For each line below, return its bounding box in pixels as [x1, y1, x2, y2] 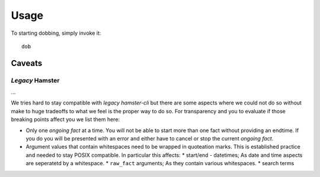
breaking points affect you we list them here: [11, 116, 120, 123]
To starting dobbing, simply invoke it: [11, 29, 101, 37]
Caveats [11, 58, 43, 68]
